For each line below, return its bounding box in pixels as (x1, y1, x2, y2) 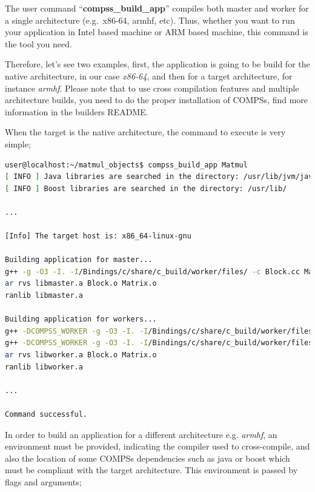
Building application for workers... (5, 315, 157, 324)
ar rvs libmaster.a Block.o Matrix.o (5, 279, 157, 288)
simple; (5, 137, 31, 150)
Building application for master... (5, 255, 153, 265)
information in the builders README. (5, 105, 148, 118)
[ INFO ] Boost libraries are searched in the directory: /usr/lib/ (5, 184, 287, 193)
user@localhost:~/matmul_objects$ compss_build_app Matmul (5, 160, 248, 169)
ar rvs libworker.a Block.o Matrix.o (5, 351, 157, 360)
